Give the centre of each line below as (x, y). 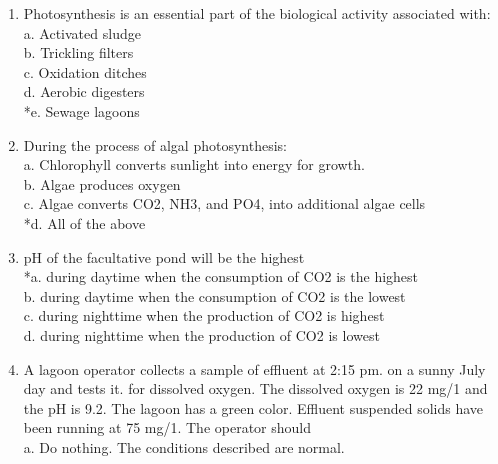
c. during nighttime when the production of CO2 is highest (204, 315)
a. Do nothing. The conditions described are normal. (184, 446)
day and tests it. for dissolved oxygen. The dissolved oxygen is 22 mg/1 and (255, 388)
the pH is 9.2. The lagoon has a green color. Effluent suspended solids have (253, 407)
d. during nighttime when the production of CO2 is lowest (201, 334)
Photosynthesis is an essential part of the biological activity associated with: (257, 13)
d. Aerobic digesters (84, 91)
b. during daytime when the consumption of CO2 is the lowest (214, 295)
